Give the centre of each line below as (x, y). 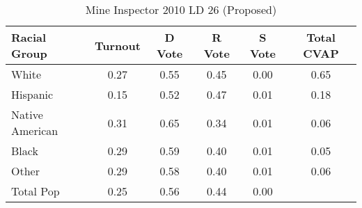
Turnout (117, 45)
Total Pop (36, 191)
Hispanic (32, 94)
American (35, 130)
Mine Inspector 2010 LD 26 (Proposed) (181, 9)
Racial (29, 37)
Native (27, 114)
